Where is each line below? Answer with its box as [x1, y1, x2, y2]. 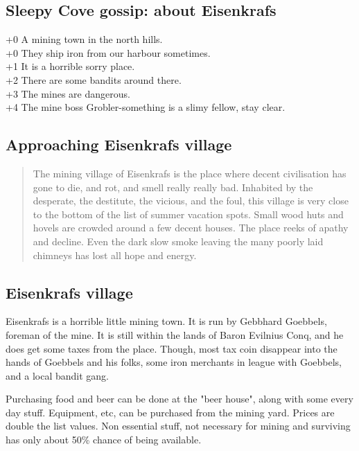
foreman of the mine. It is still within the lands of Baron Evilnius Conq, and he [6, 327, 344, 342]
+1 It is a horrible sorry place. [6, 59, 135, 73]
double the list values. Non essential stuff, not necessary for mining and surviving [6, 418, 351, 433]
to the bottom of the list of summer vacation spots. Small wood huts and [33, 206, 344, 221]
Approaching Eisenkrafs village [6, 134, 232, 155]
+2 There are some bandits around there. [6, 72, 182, 87]
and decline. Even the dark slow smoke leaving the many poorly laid [33, 233, 324, 248]
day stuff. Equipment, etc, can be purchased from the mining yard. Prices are [6, 405, 335, 419]
